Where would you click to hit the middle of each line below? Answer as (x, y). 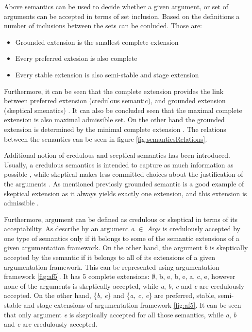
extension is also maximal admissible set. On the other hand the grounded (114, 120)
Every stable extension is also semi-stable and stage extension (107, 74)
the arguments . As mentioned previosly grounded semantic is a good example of (124, 183)
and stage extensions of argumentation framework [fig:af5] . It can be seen (132, 305)
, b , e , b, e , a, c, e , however (195, 276)
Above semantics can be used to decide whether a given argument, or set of (116, 6)
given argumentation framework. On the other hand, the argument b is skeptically (126, 248)
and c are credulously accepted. (51, 324)
